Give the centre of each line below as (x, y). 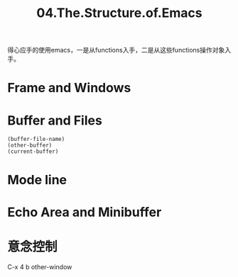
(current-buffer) (33, 152)
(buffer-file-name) (36, 140)
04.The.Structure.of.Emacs (119, 13)
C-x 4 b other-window (40, 266)
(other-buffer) (30, 146)
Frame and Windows (69, 88)
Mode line (37, 180)
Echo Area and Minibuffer (85, 212)
